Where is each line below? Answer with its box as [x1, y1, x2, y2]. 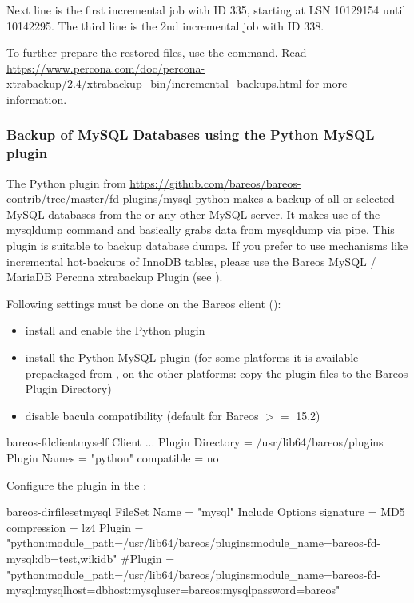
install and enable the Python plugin [25, 322, 205, 339]
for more [305, 75, 348, 92]
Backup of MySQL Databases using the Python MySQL [6, 125, 375, 145]
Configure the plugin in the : [6, 476, 147, 493]
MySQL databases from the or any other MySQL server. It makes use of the [6, 205, 380, 222]
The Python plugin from [6, 174, 126, 191]
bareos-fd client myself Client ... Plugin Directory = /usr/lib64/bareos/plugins [6, 434, 384, 450]
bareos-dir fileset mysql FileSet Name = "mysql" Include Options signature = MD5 [6, 503, 405, 520]
